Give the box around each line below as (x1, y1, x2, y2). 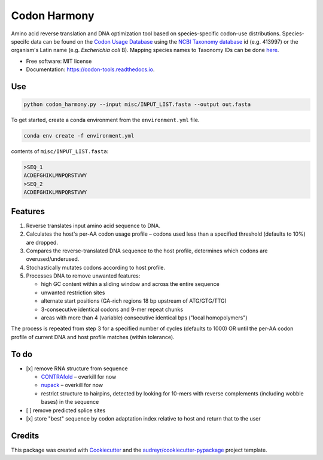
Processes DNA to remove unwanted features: (26, 272, 141, 279)
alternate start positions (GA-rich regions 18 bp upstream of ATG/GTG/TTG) (41, 297, 227, 304)
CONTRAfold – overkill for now (41, 373, 117, 380)
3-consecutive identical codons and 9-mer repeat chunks (41, 306, 184, 313)
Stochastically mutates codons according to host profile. (26, 264, 166, 271)
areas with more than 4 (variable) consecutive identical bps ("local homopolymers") (41, 314, 248, 321)
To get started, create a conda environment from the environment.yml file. (11, 117, 200, 124)
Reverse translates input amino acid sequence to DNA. (26, 222, 161, 229)
